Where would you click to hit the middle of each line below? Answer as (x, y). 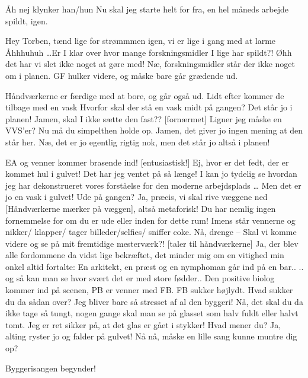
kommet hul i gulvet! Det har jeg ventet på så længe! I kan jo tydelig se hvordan (151, 174)
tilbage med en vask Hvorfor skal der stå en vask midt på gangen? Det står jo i (149, 107)
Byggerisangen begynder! (51, 368)
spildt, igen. (27, 20)
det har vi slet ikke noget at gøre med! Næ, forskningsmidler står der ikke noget (150, 64)
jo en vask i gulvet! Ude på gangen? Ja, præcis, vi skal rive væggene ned (137, 197)
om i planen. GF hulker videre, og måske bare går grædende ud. (122, 75)
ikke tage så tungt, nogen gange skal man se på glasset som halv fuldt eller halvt (152, 313)
